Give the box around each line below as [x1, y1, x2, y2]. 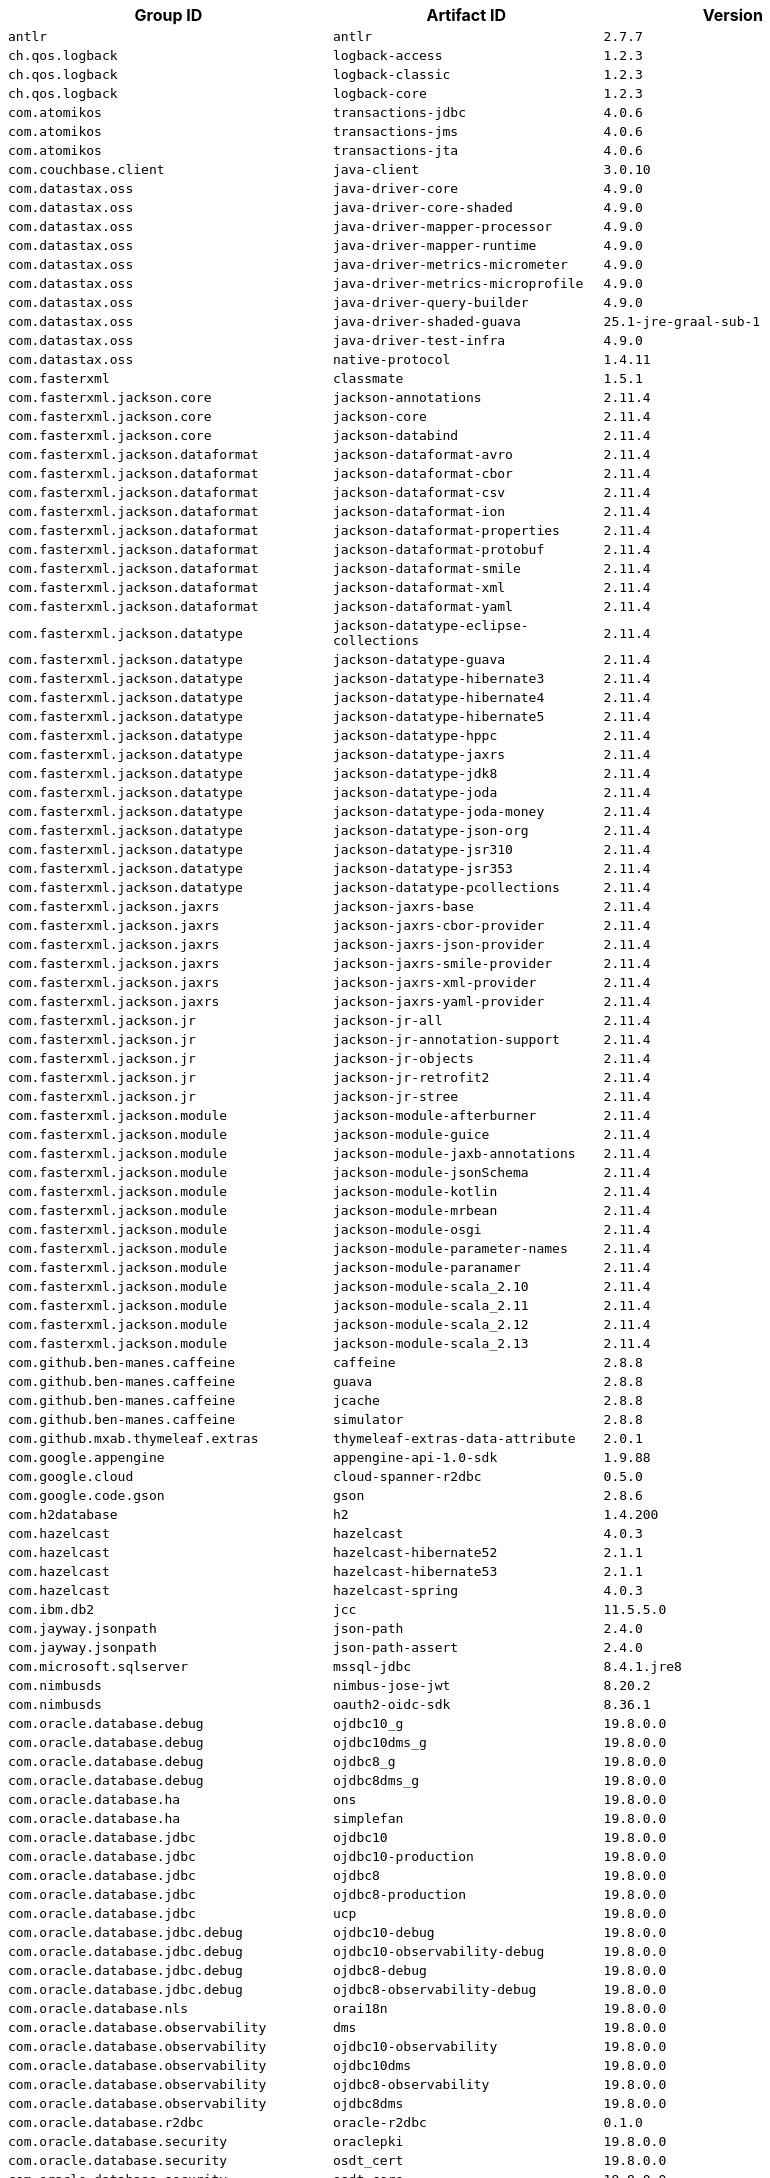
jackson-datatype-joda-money [332, 804, 545, 819]
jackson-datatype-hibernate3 [332, 671, 545, 686]
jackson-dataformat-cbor [332, 466, 513, 481]
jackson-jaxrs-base [332, 899, 474, 914]
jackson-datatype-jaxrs [332, 747, 506, 762]
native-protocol [332, 352, 451, 367]
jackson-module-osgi [332, 1222, 482, 1237]
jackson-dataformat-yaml [332, 599, 513, 614]
